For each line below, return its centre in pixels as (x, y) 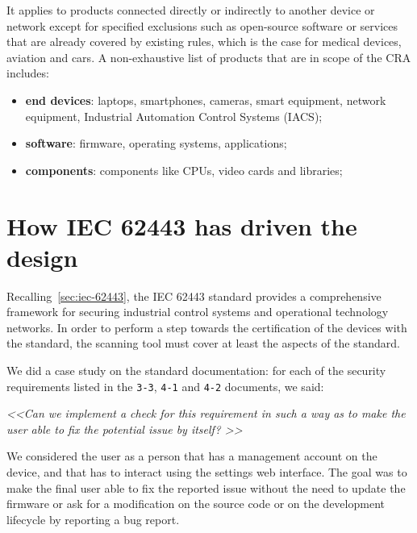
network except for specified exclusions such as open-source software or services (202, 25)
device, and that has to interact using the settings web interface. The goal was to (207, 472)
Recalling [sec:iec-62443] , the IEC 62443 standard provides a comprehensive (194, 296)
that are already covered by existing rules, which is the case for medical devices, (204, 42)
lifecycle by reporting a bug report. (93, 519)
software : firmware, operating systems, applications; (156, 143)
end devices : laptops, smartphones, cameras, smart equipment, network (206, 100)
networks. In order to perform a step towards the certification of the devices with (207, 327)
